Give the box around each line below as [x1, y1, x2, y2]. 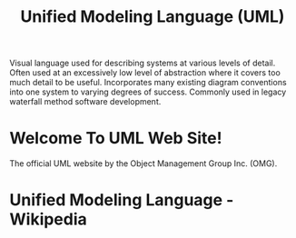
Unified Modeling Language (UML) [20, 6, 285, 27]
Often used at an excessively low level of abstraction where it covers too [9, 67, 281, 78]
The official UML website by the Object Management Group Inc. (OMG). [9, 158, 278, 169]
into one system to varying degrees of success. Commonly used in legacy [9, 86, 287, 97]
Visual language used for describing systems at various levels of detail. [9, 57, 276, 69]
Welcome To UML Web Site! [9, 128, 222, 149]
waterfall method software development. [9, 96, 162, 107]
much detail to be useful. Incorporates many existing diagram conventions [9, 77, 288, 88]
